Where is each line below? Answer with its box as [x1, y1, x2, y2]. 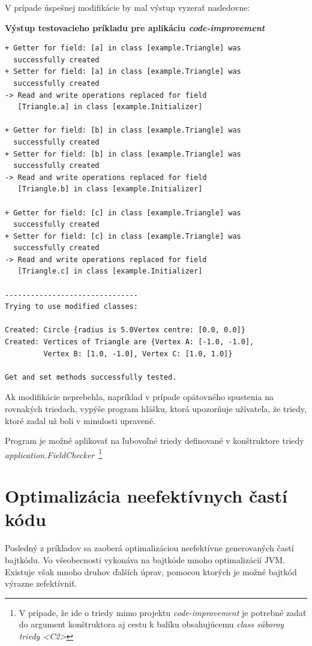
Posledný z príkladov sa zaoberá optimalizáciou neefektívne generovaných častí [5, 542, 294, 554]
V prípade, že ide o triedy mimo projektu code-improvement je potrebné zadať [19, 606, 307, 618]
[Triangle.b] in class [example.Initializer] [17, 185, 203, 194]
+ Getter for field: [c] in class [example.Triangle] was [5, 208, 241, 217]
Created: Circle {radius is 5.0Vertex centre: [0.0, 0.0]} [5, 326, 245, 335]
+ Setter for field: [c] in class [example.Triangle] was [5, 232, 241, 241]
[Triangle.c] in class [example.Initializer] [17, 267, 203, 276]
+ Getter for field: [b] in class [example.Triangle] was [5, 126, 241, 135]
